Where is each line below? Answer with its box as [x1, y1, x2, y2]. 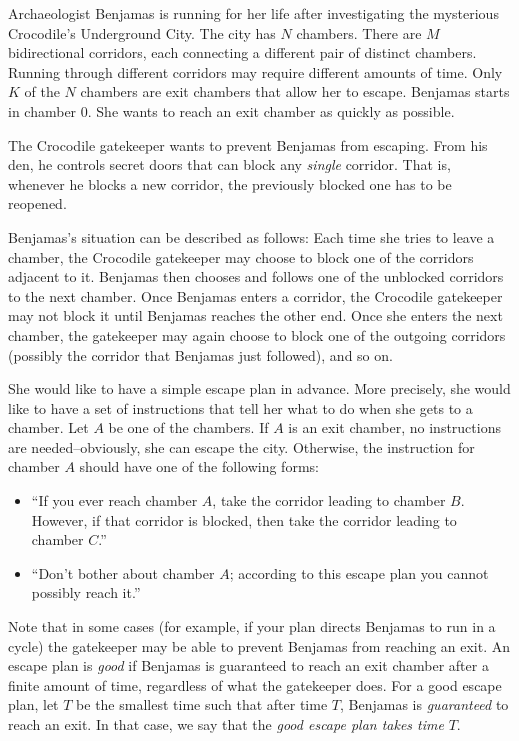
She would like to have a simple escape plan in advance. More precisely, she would [8, 378, 511, 399]
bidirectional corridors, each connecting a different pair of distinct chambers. [8, 42, 477, 63]
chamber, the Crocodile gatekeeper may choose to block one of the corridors [8, 246, 474, 267]
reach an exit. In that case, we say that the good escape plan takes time [8, 714, 444, 734]
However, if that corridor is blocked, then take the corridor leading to [31, 509, 457, 530]
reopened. [8, 193, 67, 214]
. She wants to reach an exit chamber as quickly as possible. [87, 100, 455, 121]
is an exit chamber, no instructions [288, 417, 501, 438]
